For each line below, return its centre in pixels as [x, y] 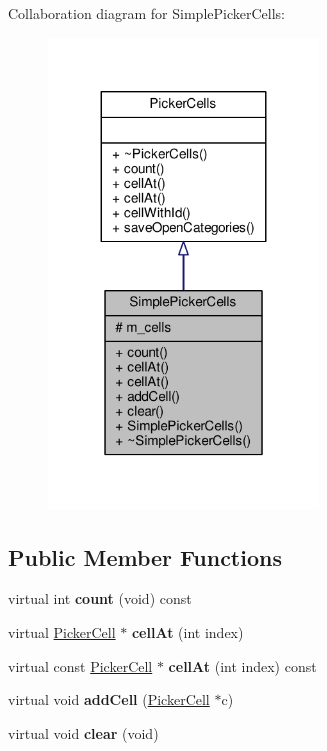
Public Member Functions [145, 556]
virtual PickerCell [62, 631]
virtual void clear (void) [83, 732]
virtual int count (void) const [100, 598]
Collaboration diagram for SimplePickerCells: [146, 13]
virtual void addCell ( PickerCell [109, 699]
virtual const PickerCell [80, 665]
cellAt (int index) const [242, 665]
